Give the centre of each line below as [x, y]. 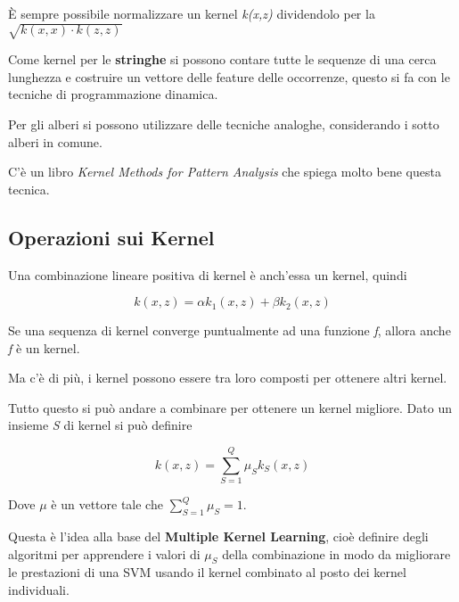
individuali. [39, 589]
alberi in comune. [55, 141]
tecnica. [29, 189]
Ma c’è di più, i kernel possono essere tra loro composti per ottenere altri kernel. [228, 378]
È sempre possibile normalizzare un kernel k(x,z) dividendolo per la [192, 13]
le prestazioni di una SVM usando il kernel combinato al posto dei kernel [207, 572]
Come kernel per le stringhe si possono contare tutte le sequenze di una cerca [222, 59]
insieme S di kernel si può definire [100, 425]
